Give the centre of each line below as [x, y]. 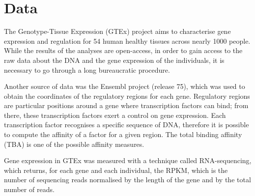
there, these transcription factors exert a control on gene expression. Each [115, 115]
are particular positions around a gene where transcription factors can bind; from [126, 105]
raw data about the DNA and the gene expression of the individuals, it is [114, 60]
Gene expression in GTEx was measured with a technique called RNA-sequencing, [128, 160]
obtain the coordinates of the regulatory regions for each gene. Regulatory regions [127, 96]
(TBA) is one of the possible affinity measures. [74, 144]
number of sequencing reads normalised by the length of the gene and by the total [127, 180]
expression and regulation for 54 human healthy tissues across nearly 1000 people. [127, 41]
